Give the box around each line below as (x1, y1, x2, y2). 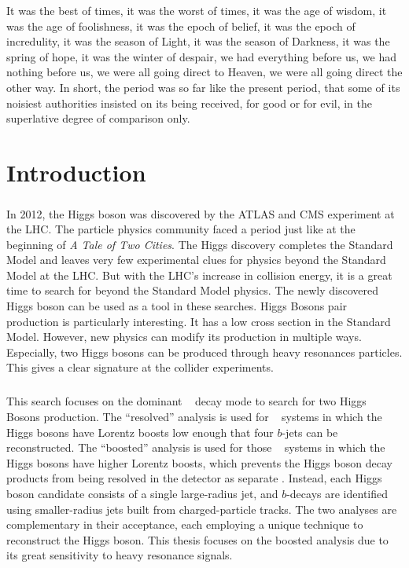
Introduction (6, 156, 146, 188)
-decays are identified (286, 485, 388, 501)
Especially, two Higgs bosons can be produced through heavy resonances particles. (6, 343, 403, 360)
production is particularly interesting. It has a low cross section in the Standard (6, 313, 391, 329)
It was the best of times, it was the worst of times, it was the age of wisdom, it (6, 2, 387, 18)
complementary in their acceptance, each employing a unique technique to (6, 516, 363, 533)
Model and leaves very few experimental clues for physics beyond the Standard (6, 251, 386, 268)
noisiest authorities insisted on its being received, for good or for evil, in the (6, 94, 373, 111)
